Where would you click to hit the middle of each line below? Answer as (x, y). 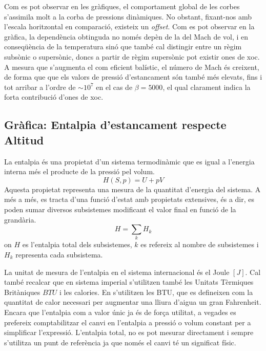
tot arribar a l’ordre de (40, 87)
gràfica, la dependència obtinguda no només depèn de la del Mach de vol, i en (126, 36)
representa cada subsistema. (59, 255)
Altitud (24, 140)
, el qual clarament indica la (207, 87)
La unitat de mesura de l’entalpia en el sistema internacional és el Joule (117, 272)
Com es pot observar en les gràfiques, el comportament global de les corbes (122, 6)
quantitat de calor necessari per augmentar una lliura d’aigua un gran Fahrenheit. (133, 302)
